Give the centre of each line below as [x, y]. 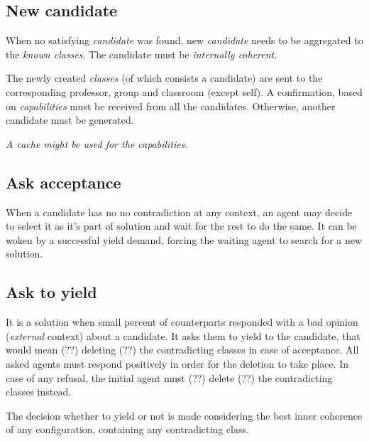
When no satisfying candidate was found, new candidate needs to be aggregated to [184, 40]
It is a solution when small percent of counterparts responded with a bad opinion [182, 322]
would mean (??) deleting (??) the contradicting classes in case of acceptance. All [182, 350]
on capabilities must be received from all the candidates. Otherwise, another [171, 106]
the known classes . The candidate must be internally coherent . [142, 54]
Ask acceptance [64, 182]
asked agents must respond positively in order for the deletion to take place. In [177, 363]
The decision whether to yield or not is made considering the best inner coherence [184, 415]
